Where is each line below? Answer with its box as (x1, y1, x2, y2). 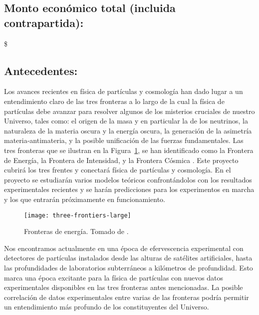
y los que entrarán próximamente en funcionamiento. (4, 193, 165, 204)
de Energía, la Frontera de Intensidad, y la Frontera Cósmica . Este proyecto (4, 154, 239, 165)
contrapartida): (4, 14, 84, 30)
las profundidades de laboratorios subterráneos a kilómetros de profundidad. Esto (4, 262, 253, 272)
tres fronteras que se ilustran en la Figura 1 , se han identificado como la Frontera (4, 144, 254, 155)
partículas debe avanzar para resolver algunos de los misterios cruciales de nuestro (4, 105, 255, 116)
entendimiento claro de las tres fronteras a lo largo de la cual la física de (4, 95, 225, 106)
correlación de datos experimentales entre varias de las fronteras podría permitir (4, 291, 249, 302)
